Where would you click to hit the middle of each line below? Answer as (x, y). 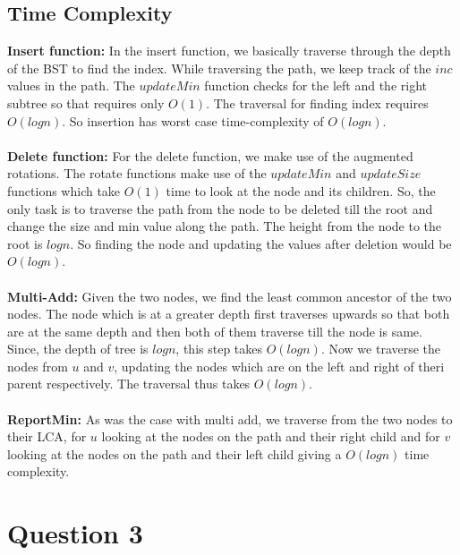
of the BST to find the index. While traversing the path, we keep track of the (219, 68)
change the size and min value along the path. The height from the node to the (225, 226)
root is (25, 243)
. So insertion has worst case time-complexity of (193, 120)
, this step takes (219, 349)
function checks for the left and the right (315, 85)
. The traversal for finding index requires (317, 102)
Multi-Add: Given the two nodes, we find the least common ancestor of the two (230, 296)
